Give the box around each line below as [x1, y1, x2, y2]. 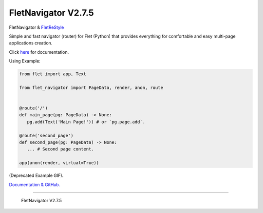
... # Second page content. [27, 147, 94, 152]
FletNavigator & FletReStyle [9, 24, 64, 30]
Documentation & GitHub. [9, 181, 60, 188]
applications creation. [9, 40, 53, 46]
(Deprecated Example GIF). [9, 172, 64, 178]
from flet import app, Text [19, 71, 86, 77]
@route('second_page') [19, 132, 74, 138]
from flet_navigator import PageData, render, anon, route [19, 85, 163, 90]
